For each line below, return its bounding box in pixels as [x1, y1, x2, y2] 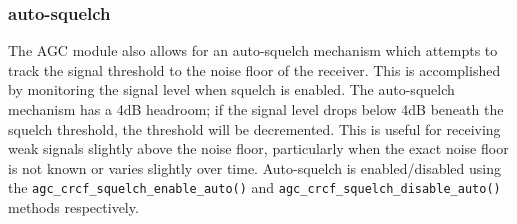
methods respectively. [8, 197, 139, 218]
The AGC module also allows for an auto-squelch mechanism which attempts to [8, 40, 498, 61]
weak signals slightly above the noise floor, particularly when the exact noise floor [8, 138, 509, 159]
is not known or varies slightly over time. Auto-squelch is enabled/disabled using [8, 157, 501, 178]
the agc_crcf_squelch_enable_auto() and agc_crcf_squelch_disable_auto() [8, 177, 501, 198]
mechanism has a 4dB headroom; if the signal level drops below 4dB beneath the [8, 99, 504, 119]
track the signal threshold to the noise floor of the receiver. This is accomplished [8, 59, 501, 80]
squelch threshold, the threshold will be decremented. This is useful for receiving [8, 118, 501, 139]
